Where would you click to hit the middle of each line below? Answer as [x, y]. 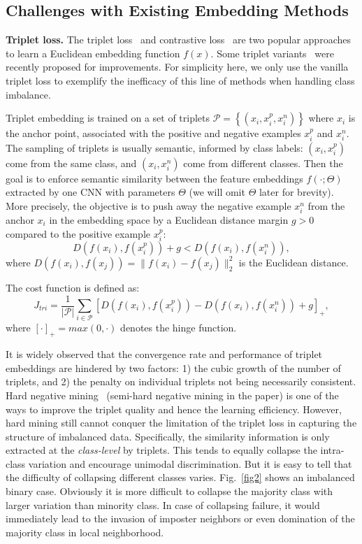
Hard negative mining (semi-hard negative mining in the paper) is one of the [172, 395]
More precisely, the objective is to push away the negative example [149, 205]
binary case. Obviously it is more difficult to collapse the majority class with [169, 491]
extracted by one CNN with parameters [90, 192]
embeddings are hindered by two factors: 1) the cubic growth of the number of [173, 367]
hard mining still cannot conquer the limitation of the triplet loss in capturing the [181, 423]
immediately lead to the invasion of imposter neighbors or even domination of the [180, 518]
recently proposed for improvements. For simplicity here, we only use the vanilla [177, 67]
